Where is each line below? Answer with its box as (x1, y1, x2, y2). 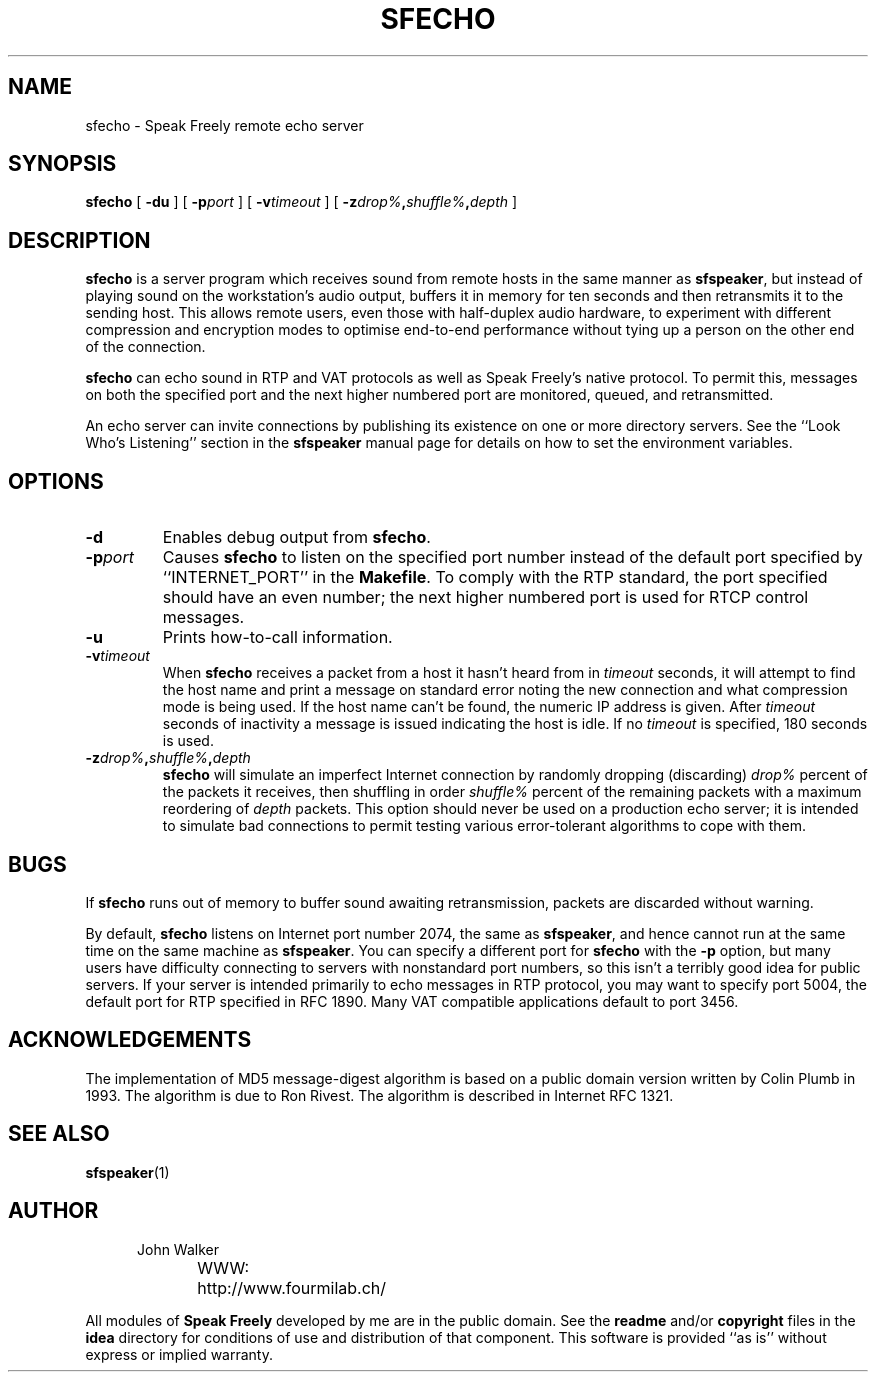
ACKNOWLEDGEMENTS (8, 1027, 252, 1053)
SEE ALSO (8, 1121, 110, 1147)
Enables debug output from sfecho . (162, 527, 431, 548)
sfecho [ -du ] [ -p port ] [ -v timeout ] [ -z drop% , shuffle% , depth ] (85, 193, 518, 211)
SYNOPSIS (8, 151, 117, 177)
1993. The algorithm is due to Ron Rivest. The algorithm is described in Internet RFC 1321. (85, 1086, 674, 1104)
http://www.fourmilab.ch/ (197, 1277, 387, 1298)
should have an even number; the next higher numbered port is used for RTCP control (162, 587, 809, 608)
